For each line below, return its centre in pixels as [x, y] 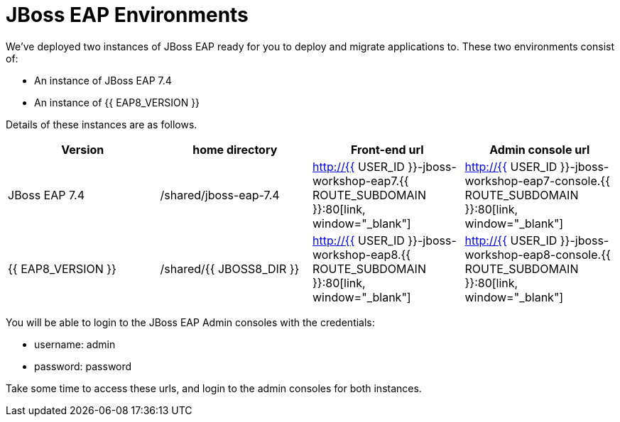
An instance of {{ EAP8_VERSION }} [117, 102]
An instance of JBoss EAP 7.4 [103, 80]
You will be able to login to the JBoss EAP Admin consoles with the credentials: [190, 322]
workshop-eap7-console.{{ [537, 181]
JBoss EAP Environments [127, 15]
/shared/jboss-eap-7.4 [220, 195]
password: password [83, 366]
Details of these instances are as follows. [102, 124]
